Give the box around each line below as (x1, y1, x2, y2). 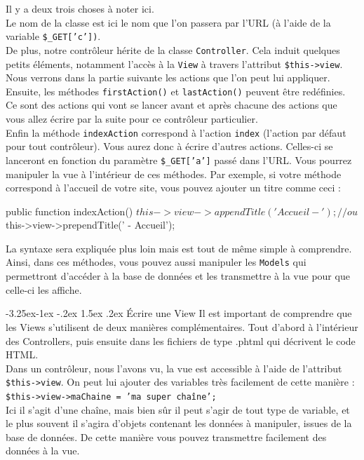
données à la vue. (6, 443, 80, 458)
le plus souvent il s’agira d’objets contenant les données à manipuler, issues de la (6, 416, 352, 431)
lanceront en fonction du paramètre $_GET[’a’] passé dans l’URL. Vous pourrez (6, 152, 352, 167)
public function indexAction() (6, 203, 133, 218)
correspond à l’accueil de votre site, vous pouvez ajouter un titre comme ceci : (6, 180, 341, 195)
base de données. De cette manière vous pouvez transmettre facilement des (6, 429, 327, 444)
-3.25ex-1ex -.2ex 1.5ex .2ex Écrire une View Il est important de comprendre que (6, 306, 352, 320)
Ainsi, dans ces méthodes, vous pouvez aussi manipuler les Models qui (6, 255, 306, 269)
